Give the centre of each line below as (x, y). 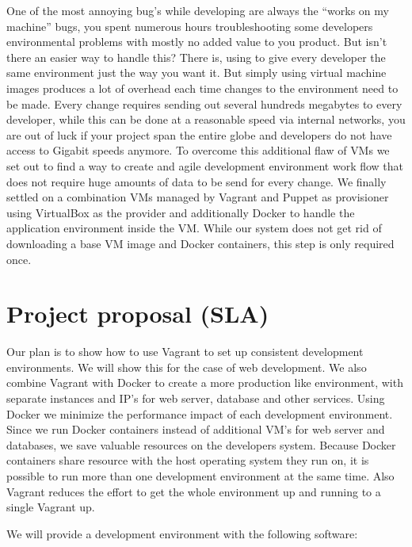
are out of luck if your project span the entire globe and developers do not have (199, 134)
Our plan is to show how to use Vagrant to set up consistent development (185, 352)
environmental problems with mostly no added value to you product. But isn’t (197, 42)
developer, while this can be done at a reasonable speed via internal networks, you (206, 119)
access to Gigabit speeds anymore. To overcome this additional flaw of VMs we (198, 150)
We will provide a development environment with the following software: (182, 533)
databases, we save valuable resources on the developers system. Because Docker (201, 444)
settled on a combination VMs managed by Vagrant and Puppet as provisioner (198, 197)
